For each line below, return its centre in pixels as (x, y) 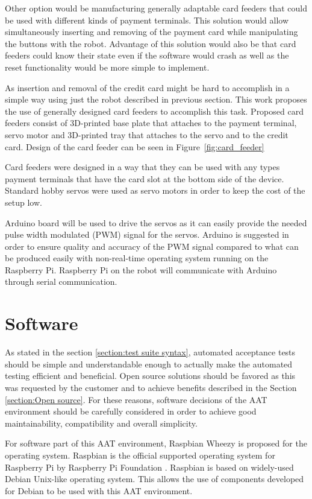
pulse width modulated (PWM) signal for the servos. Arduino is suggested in (147, 234)
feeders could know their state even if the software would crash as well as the (147, 55)
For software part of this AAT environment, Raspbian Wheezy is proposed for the (156, 443)
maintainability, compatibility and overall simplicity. (101, 423)
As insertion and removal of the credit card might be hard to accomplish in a (147, 87)
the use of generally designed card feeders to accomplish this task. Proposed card (154, 111)
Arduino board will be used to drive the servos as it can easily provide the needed (156, 222)
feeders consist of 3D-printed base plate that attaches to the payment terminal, (151, 123)
